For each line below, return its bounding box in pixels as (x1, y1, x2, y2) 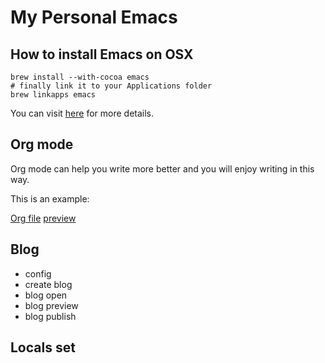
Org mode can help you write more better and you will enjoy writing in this (10, 162, 315, 175)
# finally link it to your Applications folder (10, 81, 213, 91)
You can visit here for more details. (10, 107, 155, 119)
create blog (24, 278, 73, 290)
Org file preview (10, 212, 77, 224)
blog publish (24, 310, 77, 322)
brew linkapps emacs (10, 90, 97, 100)
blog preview (24, 299, 79, 311)
